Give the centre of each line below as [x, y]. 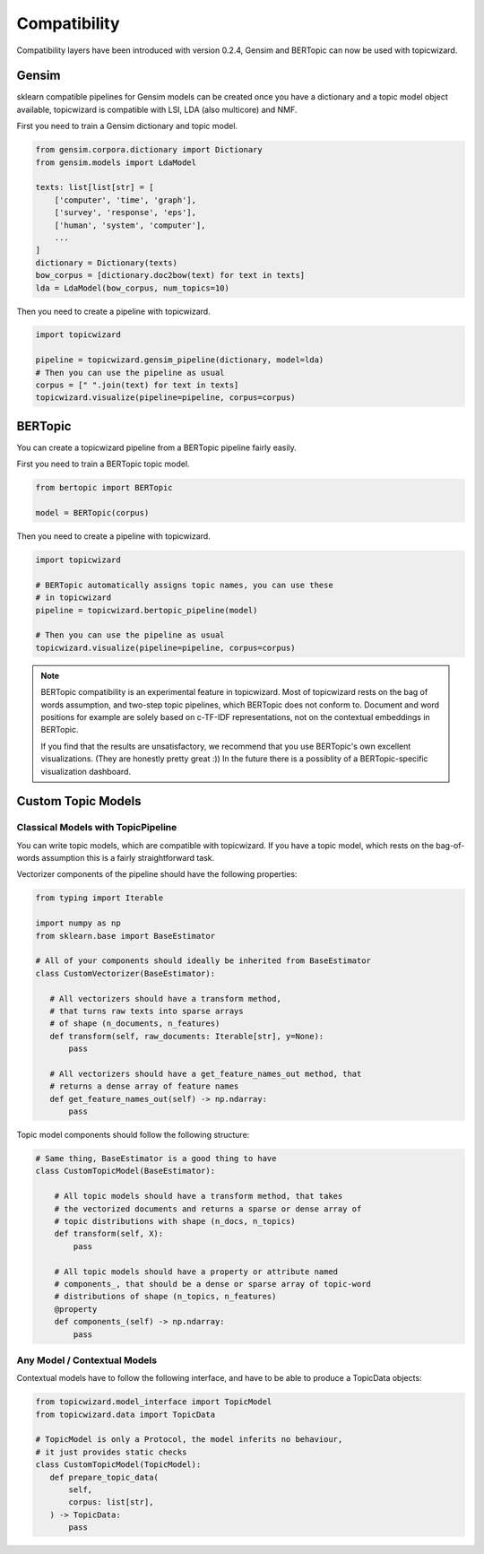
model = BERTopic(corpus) [92, 513]
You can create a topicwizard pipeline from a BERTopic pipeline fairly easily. [157, 447]
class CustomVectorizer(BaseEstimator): [125, 973]
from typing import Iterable [99, 898]
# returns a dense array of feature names [144, 1086]
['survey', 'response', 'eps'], [125, 213]
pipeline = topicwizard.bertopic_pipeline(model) [147, 610]
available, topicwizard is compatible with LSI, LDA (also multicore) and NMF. [157, 109]
